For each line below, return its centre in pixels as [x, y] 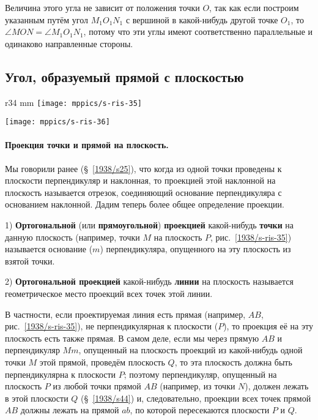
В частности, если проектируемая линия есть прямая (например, [125, 314]
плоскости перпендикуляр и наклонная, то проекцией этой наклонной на [140, 180]
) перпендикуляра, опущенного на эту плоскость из [195, 249]
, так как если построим [254, 7]
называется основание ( [49, 249]
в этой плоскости [37, 398]
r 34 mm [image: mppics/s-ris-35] [73, 102]
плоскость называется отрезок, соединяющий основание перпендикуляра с [143, 192]
